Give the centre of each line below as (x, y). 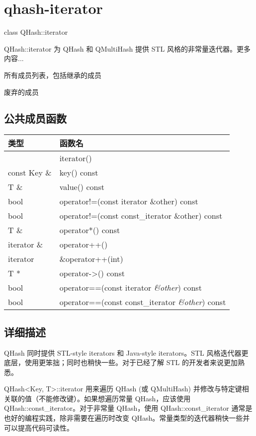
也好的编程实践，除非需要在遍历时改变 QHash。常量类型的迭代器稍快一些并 (127, 418)
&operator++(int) (91, 259)
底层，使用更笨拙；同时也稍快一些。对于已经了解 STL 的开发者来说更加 (121, 362)
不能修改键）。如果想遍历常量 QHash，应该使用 (115, 398)
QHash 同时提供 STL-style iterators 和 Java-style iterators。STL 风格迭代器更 (126, 352)
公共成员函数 (35, 118)
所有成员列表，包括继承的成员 (53, 75)
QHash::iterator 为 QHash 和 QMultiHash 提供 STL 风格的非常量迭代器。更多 (127, 48)
